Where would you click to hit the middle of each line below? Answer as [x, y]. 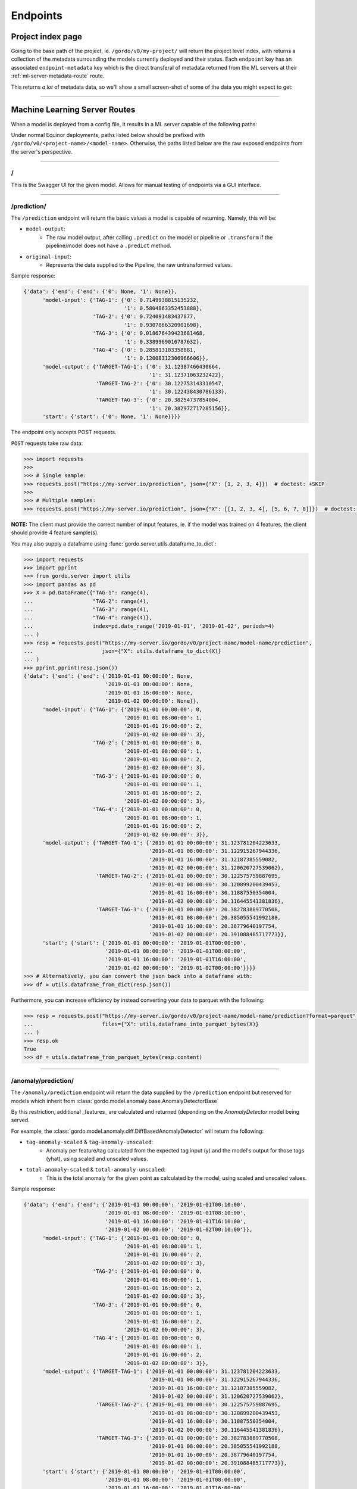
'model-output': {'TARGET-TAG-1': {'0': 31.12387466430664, [132, 367]
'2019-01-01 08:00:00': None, [149, 684]
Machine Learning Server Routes [73, 110]
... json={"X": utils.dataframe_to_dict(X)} [122, 651]
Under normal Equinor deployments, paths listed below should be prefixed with [108, 135]
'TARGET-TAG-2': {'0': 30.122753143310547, [160, 383]
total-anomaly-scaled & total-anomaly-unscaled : [96, 1170]
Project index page [47, 37]
